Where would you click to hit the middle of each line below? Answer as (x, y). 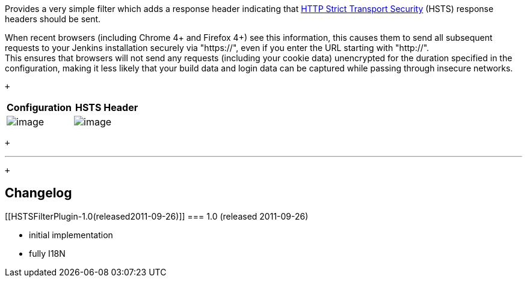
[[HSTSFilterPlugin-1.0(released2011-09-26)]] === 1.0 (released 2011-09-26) (157, 216)
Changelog (39, 193)
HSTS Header (107, 107)
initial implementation (71, 235)
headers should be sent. (53, 19)
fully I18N (47, 253)
